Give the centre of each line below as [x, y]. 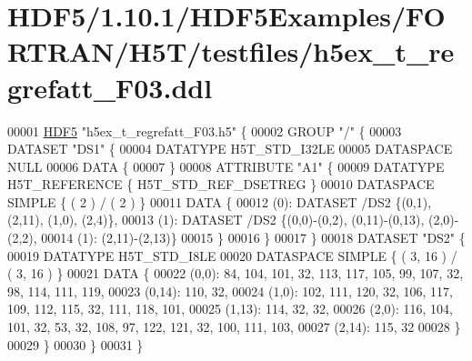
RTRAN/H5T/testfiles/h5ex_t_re [231, 51]
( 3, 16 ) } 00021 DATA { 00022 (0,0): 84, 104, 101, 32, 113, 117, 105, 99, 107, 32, [236, 273]
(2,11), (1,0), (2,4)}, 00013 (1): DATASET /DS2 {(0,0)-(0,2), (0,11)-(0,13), [216, 220]
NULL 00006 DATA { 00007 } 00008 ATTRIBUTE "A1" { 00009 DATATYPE [226, 166]
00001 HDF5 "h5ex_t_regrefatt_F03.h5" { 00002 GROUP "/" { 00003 [205, 130]
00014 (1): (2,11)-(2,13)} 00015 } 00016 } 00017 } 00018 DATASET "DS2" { [253, 238]
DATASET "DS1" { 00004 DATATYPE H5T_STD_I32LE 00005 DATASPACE [230, 149]
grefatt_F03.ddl [110, 87]
